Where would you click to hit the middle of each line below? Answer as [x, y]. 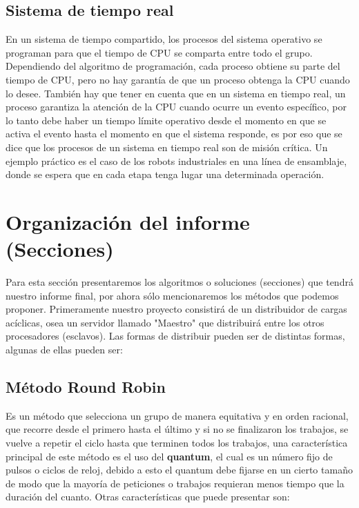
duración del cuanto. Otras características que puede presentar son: [148, 497]
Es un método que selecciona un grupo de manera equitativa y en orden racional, [177, 415]
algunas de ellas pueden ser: [64, 350]
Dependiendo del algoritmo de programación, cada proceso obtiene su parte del [173, 66]
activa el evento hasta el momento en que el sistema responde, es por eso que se [174, 134]
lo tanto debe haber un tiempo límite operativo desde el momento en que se [166, 120]
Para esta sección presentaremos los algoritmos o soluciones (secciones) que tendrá [179, 282]
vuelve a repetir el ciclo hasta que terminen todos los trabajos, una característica [177, 442]
